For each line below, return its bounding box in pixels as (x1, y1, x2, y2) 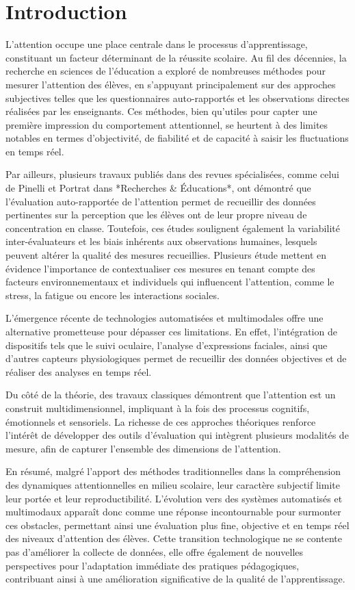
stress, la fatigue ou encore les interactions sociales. (5, 287, 220, 302)
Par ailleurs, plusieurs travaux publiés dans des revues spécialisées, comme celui (5, 167, 340, 181)
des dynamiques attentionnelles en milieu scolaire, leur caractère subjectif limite (5, 477, 340, 491)
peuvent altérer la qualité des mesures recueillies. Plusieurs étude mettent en (5, 248, 327, 262)
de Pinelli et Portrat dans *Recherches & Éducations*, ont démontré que (5, 181, 311, 195)
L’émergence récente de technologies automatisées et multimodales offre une (5, 311, 324, 325)
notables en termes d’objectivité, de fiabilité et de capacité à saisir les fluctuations (5, 131, 349, 145)
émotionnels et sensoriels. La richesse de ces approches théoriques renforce (5, 414, 316, 428)
